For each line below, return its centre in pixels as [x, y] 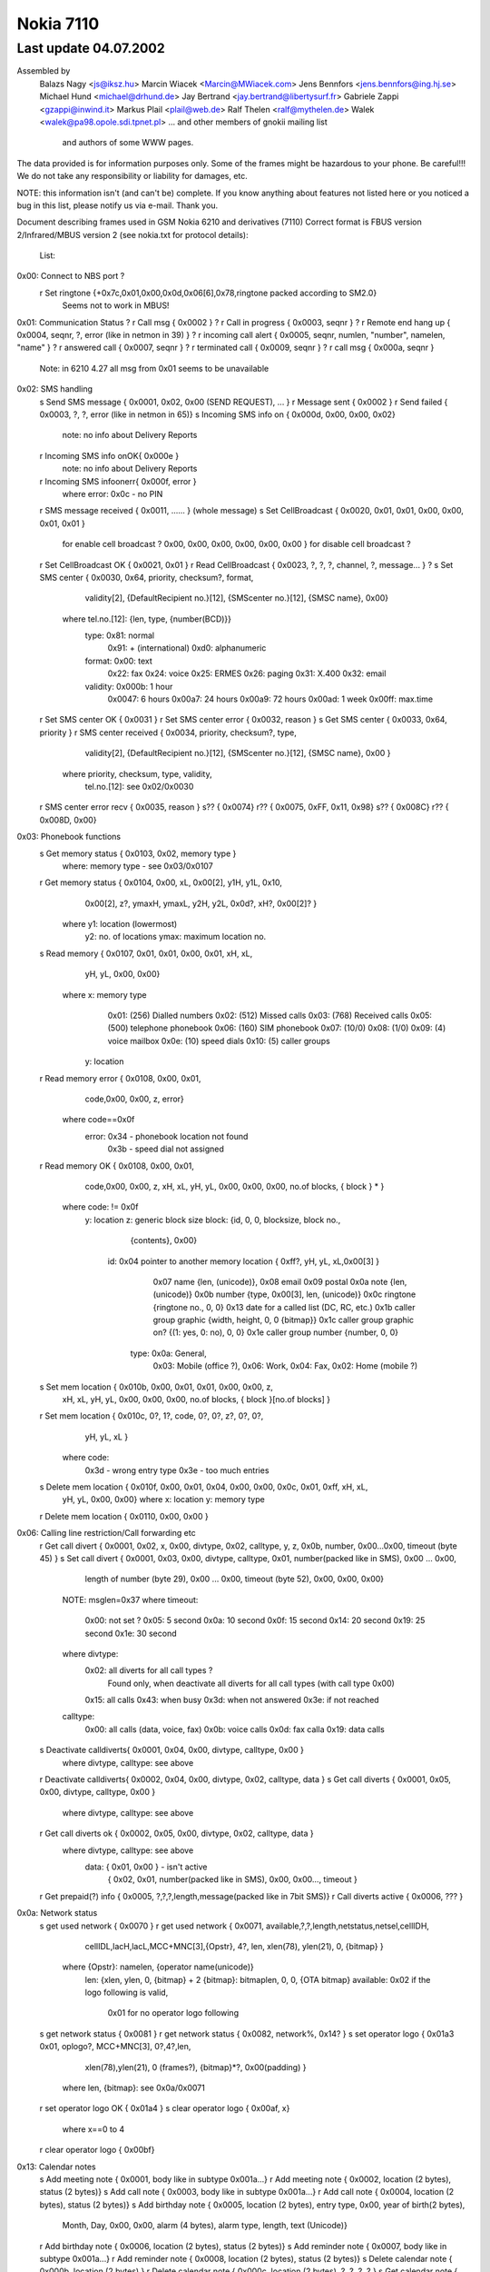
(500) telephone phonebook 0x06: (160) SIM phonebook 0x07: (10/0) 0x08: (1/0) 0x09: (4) [277, 1028]
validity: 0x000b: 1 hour [129, 686]
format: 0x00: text [119, 661]
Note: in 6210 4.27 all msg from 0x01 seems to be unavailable [154, 368]
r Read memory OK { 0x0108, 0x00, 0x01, [117, 1166]
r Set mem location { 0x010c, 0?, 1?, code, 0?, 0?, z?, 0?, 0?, [152, 1416]
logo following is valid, [127, 1993]
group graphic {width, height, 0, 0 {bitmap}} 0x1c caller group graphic [284, 1320]
